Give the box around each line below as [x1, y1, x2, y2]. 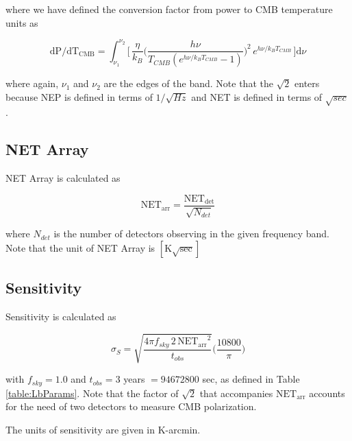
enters [294, 76, 320, 91]
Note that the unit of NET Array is [5, 240, 155, 254]
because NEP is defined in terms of [5, 89, 153, 104]
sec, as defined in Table [202, 372, 300, 386]
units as [5, 15, 38, 29]
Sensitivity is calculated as [5, 309, 116, 324]
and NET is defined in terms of [191, 89, 323, 104]
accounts [309, 385, 345, 400]
